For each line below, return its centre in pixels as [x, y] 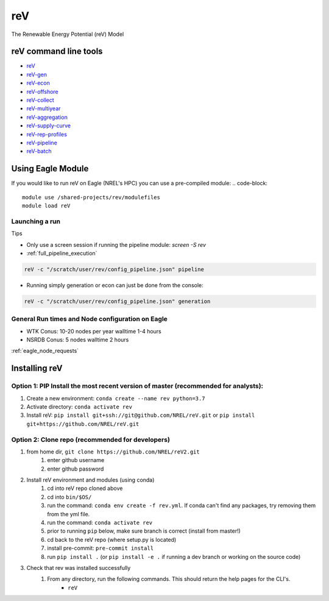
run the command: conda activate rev [100, 523]
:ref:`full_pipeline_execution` [62, 253]
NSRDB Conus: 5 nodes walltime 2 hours [78, 340]
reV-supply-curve [49, 126]
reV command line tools [57, 52]
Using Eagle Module [50, 169]
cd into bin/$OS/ [69, 497]
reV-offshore [43, 91]
